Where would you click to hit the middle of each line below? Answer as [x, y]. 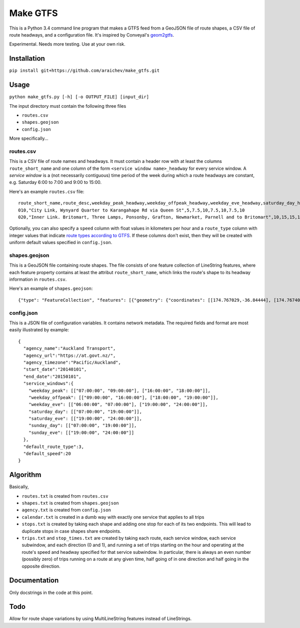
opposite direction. [41, 566]
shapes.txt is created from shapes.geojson [70, 503]
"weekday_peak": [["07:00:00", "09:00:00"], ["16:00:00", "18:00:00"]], [119, 390]
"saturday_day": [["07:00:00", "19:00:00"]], [85, 411]
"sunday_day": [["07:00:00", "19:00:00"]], [82, 426]
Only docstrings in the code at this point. [51, 592]
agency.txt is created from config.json [66, 510]
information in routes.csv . [38, 279]
